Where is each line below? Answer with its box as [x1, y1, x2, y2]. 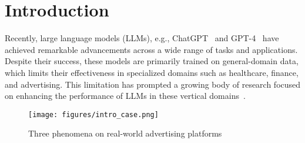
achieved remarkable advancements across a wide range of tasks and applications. [5, 43, 298, 55]
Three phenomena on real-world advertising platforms [28, 127, 222, 139]
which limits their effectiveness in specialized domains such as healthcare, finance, [5, 66, 299, 78]
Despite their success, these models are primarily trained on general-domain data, [5, 55, 299, 67]
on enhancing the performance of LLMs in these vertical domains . [5, 89, 246, 102]
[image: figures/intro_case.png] [28, 110, 159, 119]
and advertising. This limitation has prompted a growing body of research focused [5, 78, 301, 90]
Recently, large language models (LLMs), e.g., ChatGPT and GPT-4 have [5, 32, 279, 44]
